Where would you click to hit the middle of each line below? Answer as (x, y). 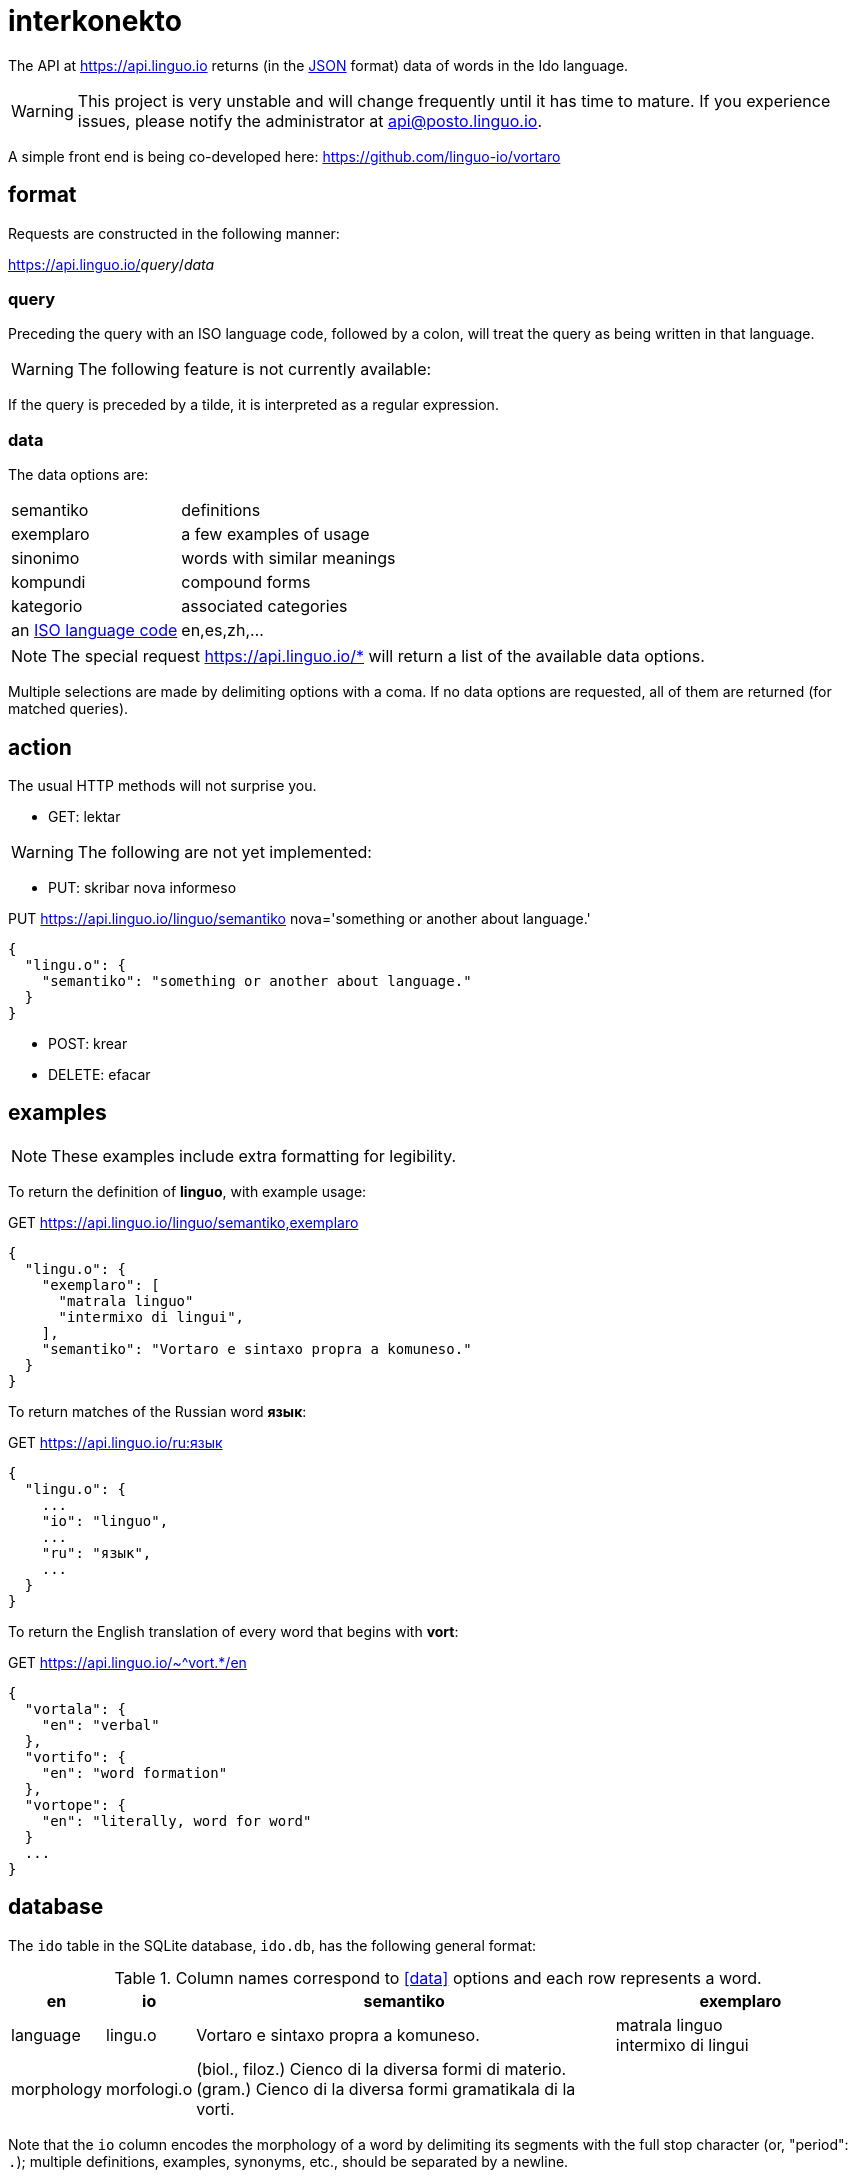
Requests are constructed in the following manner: (174, 233)
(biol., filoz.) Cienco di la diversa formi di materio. (381, 2068)
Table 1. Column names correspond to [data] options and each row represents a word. (438, 1977)
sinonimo (45, 558)
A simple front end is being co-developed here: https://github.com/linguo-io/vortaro (284, 156)
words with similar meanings (288, 558)
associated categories (264, 606)
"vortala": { (75, 1708)
